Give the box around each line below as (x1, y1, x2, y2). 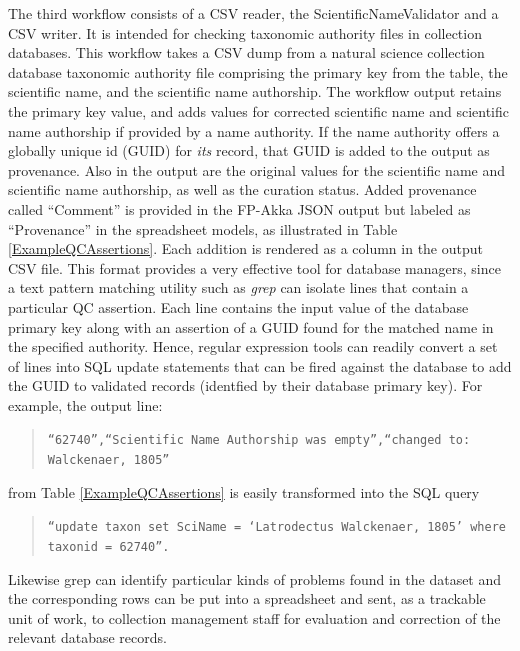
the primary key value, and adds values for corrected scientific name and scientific (8, 100, 509, 121)
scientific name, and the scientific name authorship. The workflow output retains (8, 81, 502, 102)
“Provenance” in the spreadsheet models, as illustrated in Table (8, 218, 398, 239)
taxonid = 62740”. (47, 540, 170, 555)
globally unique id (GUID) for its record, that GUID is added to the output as (8, 140, 490, 161)
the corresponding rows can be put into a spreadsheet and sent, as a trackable (8, 588, 486, 609)
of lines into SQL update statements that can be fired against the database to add (8, 355, 512, 376)
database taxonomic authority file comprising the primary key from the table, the (8, 61, 508, 82)
